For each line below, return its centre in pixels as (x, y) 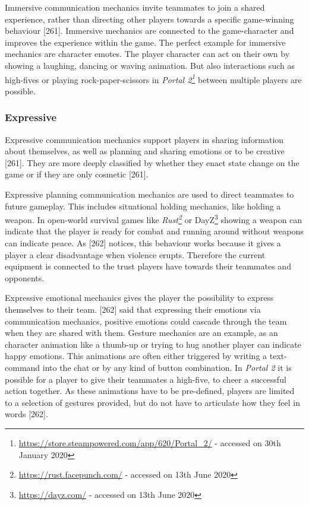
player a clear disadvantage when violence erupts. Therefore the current (135, 254)
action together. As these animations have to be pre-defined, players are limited (150, 391)
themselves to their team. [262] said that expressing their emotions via (133, 309)
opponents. (25, 277)
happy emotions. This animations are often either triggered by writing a (136, 356)
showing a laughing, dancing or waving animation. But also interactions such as (150, 65)
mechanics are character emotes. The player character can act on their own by (147, 54)
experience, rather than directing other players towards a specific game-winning (149, 19)
